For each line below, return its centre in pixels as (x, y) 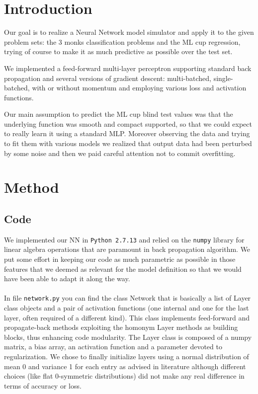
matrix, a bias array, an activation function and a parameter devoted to (113, 347)
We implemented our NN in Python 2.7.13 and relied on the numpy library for (124, 239)
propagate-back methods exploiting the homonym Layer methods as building (121, 327)
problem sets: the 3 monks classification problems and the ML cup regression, (122, 41)
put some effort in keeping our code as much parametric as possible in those (120, 259)
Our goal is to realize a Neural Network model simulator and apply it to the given (129, 32)
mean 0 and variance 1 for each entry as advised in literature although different (125, 366)
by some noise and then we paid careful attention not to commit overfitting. (120, 153)
